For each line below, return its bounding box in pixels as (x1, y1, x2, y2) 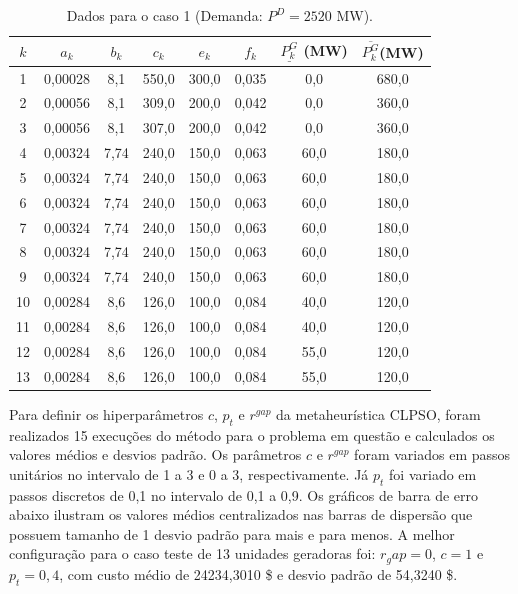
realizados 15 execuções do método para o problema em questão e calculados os (9, 424, 495, 445)
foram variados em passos (354, 444, 511, 465)
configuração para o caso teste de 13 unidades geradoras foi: (9, 543, 376, 564)
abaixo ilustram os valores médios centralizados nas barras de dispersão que (9, 504, 473, 525)
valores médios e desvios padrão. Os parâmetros (9, 444, 302, 465)
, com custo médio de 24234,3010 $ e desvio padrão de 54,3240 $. (59, 563, 458, 584)
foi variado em (389, 463, 477, 484)
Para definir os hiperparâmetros (9, 403, 204, 424)
